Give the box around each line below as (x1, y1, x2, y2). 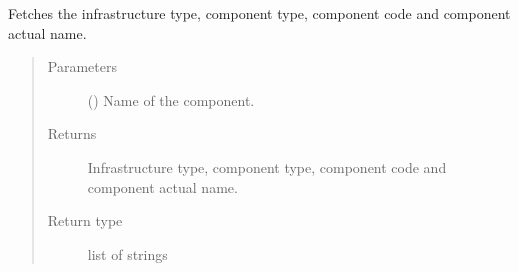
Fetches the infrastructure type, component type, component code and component (8, 3, 511, 23)
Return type (47, 210, 123, 231)
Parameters (47, 56, 117, 77)
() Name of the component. (87, 89, 255, 110)
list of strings (87, 243, 168, 264)
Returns (47, 123, 97, 144)
